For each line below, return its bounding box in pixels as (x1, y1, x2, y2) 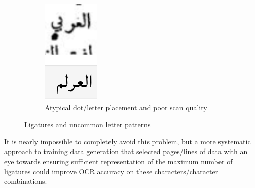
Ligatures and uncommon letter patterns (24, 119, 151, 130)
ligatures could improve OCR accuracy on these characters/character (4, 166, 218, 176)
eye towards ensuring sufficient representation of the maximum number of (4, 156, 233, 166)
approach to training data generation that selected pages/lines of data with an (4, 146, 248, 157)
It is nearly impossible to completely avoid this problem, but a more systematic (4, 136, 251, 146)
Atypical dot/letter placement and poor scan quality (45, 102, 207, 112)
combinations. (4, 176, 47, 186)
